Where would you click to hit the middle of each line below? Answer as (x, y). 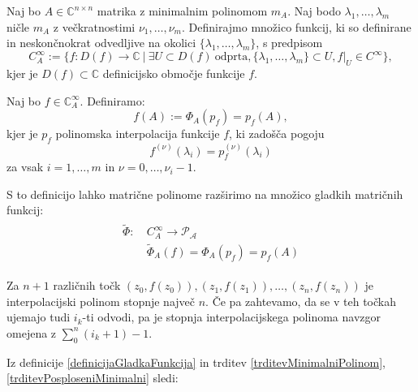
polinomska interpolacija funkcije (138, 134)
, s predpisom (289, 43)
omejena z (32, 332)
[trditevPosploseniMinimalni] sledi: (93, 378)
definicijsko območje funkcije (174, 73)
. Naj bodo (314, 11)
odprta (231, 57)
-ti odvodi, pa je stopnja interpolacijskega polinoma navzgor (231, 317)
